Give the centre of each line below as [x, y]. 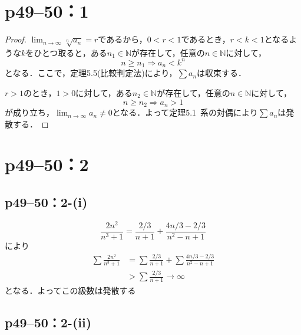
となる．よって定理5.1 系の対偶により [185, 112]
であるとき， [206, 39]
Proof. [16, 39]
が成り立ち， [29, 112]
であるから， [123, 39]
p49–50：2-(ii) [48, 322]
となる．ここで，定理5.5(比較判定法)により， [91, 73]
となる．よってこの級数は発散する [70, 290]
